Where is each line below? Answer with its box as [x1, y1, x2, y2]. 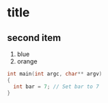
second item [7, 32, 62, 44]
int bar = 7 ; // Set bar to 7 [13, 83, 99, 90]
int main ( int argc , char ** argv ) [7, 70, 103, 77]
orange [16, 57, 38, 65]
